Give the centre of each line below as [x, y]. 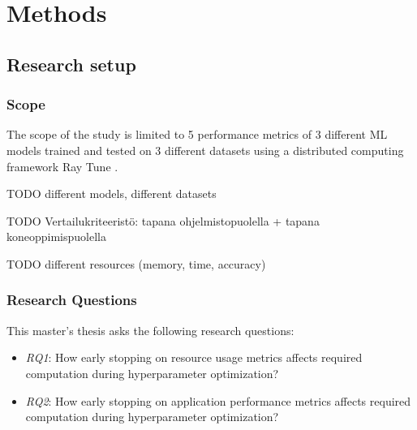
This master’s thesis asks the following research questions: [150, 330]
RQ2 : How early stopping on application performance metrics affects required [218, 400]
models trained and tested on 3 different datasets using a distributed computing [205, 150]
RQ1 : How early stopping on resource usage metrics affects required [194, 357]
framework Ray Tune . [62, 166]
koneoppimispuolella [56, 236]
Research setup [71, 64]
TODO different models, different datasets [112, 193]
